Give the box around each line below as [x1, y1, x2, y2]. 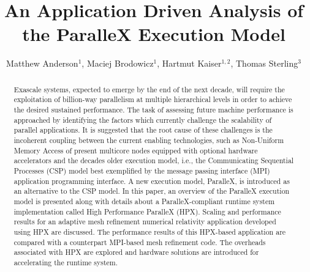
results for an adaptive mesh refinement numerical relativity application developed [13, 216, 276, 227]
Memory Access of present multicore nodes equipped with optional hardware [13, 145, 258, 155]
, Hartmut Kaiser [157, 57, 222, 70]
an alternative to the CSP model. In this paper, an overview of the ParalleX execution [13, 186, 290, 196]
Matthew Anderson [6, 57, 78, 70]
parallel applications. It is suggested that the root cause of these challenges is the [13, 125, 273, 135]
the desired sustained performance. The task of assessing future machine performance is [13, 105, 293, 115]
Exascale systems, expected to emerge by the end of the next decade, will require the [13, 84, 285, 94]
